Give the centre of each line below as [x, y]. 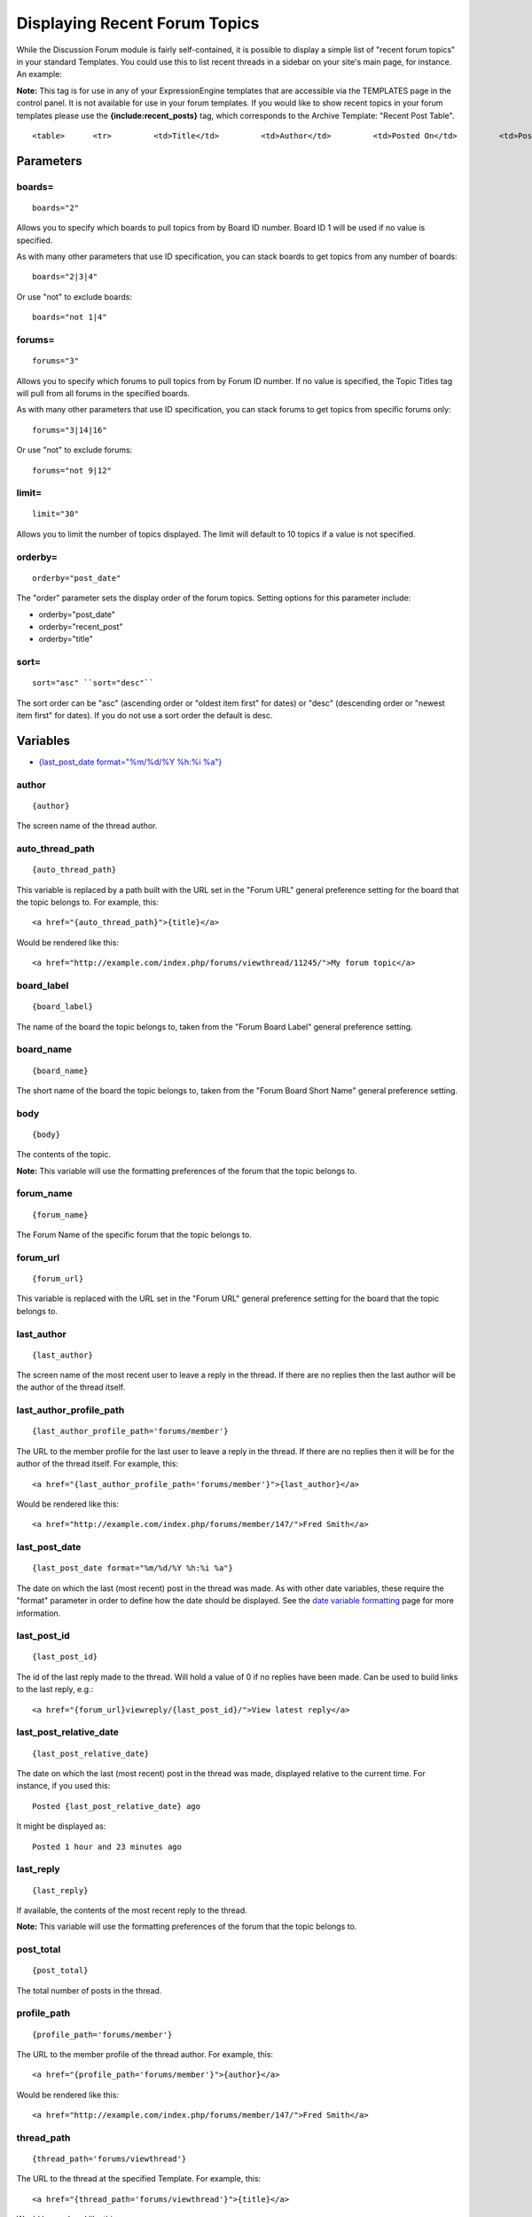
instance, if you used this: [63, 1786]
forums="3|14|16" [70, 430]
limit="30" [56, 514]
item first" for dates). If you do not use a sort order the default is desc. [145, 716]
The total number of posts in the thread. [89, 1990]
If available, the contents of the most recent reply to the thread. [132, 1910]
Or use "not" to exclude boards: [74, 296]
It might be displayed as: [61, 1826]
